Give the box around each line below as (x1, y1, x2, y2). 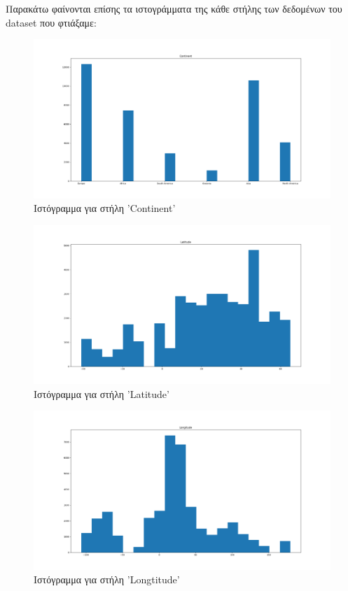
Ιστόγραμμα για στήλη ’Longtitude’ (34, 572, 180, 587)
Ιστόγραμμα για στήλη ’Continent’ (34, 201, 176, 215)
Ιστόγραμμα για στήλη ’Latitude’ (34, 386, 169, 401)
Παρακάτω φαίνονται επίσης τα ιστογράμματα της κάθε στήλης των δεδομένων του (6, 1, 342, 15)
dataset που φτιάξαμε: (6, 15, 97, 29)
